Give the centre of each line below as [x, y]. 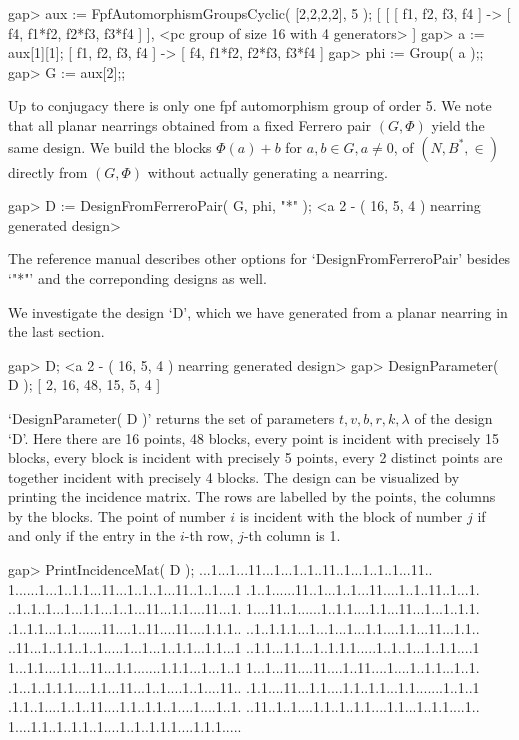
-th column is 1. [292, 535]
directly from [48, 171]
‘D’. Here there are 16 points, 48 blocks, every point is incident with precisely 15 [254, 437]
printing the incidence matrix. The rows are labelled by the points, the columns [252, 496]
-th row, [209, 535]
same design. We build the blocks [110, 146]
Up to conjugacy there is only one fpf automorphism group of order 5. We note [250, 105]
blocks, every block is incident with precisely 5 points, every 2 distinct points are [255, 457]
